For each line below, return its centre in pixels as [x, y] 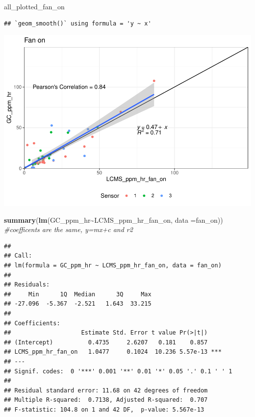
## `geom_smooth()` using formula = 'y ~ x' [78, 23]
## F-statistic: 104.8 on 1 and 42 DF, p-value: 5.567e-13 [104, 409]
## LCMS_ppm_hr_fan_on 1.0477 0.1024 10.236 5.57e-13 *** [113, 352]
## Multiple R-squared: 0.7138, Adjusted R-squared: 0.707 [106, 400]
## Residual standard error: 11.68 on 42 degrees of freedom [106, 390]
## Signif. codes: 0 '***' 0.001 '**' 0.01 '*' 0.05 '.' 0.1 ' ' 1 [118, 371]
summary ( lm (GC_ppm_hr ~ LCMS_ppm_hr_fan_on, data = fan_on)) [114, 220]
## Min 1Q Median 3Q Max [78, 294]
